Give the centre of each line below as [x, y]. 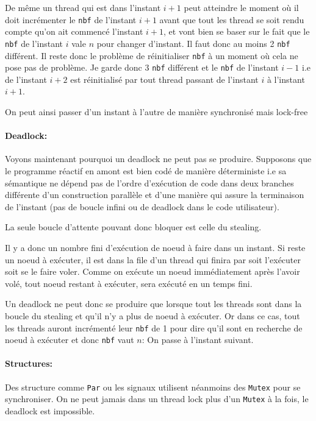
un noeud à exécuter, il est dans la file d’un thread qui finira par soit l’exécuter [153, 259]
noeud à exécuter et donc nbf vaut [70, 340]
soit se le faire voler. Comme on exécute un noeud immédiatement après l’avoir [153, 271]
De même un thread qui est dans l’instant [83, 7]
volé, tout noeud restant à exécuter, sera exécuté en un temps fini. [129, 283]
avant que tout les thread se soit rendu [232, 19]
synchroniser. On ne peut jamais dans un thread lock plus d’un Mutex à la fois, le [157, 399]
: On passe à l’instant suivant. [198, 340]
